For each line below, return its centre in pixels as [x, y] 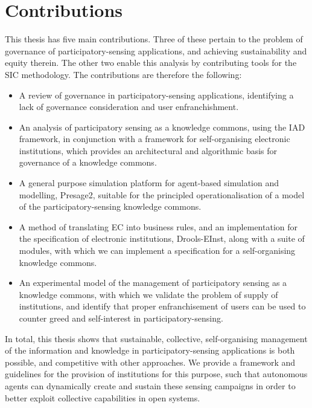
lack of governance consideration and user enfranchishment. [129, 107]
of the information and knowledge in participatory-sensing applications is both [150, 350]
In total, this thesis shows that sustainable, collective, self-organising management [156, 338]
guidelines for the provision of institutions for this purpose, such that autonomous [156, 374]
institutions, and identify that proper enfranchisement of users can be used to [162, 306]
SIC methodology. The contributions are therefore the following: [123, 74]
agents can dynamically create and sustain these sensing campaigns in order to [150, 385]
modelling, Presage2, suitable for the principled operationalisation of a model [162, 194]
